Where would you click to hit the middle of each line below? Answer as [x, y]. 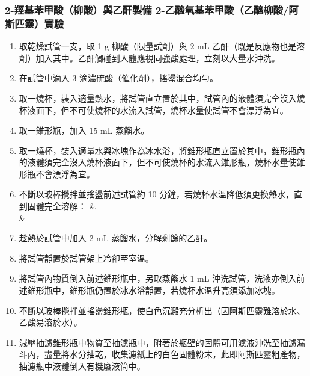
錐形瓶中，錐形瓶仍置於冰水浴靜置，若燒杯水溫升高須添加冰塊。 [153, 290]
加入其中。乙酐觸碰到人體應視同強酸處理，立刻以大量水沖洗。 [158, 57]
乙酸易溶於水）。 [50, 322]
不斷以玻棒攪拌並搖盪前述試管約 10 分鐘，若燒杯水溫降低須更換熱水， [157, 194]
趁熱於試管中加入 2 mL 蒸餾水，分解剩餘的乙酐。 [116, 238]
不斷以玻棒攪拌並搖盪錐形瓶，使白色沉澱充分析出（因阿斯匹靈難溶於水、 [162, 310]
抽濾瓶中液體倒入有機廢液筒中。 [82, 366]
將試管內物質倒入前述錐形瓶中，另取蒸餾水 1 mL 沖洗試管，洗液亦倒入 [158, 278]
